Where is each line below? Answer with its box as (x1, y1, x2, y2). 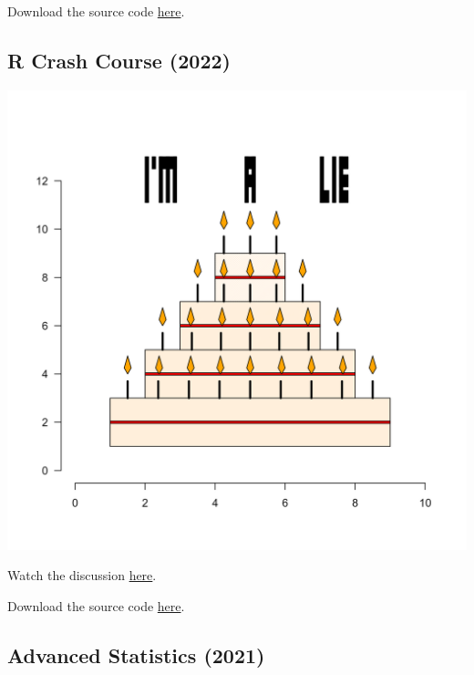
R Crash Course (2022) (7, 46, 231, 74)
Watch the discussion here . (7, 566, 157, 585)
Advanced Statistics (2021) (7, 640, 265, 669)
